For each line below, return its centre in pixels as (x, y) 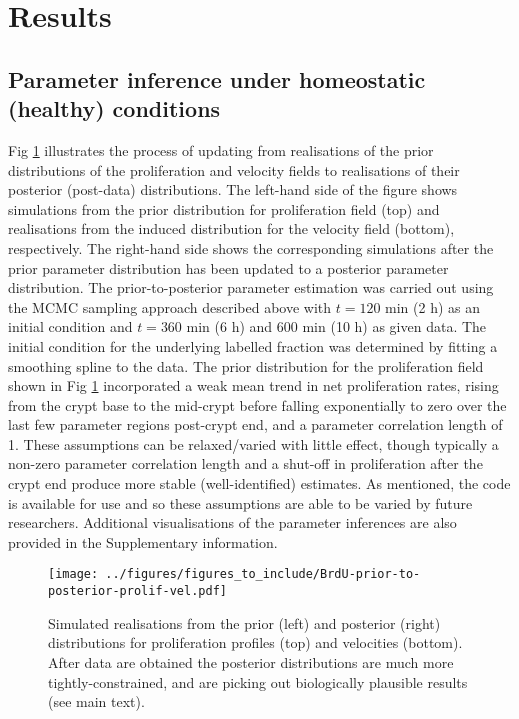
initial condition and (70, 326)
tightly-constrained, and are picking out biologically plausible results (258, 681)
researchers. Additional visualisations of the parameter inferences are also (232, 522)
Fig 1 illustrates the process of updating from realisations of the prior (221, 149)
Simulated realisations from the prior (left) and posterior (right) (244, 622)
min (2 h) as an (433, 306)
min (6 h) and (229, 326)
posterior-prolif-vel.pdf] (137, 591)
